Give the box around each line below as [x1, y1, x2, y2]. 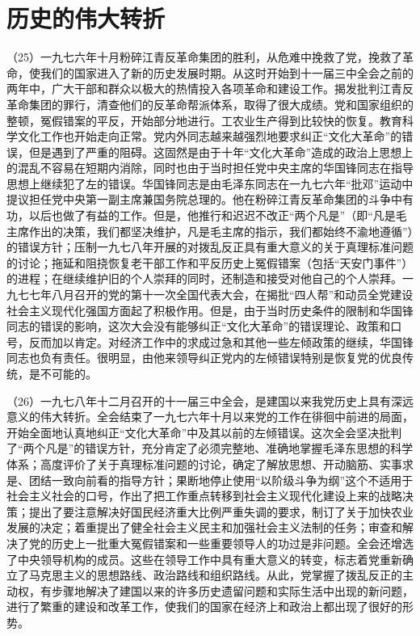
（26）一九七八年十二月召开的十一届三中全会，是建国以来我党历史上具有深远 [6, 392, 414, 409]
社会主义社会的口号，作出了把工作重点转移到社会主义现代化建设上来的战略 [6, 487, 402, 504]
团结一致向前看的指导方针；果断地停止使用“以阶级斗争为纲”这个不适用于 [28, 471, 414, 488]
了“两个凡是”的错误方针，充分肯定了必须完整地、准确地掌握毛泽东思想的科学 [6, 440, 414, 457]
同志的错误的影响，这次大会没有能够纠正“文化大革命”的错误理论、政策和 [6, 318, 391, 335]
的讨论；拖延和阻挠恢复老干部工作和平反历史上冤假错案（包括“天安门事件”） [6, 254, 414, 271]
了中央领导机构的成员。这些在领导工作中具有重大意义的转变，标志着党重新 [6, 550, 402, 567]
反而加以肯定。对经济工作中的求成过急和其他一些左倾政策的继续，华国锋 [28, 333, 414, 350]
